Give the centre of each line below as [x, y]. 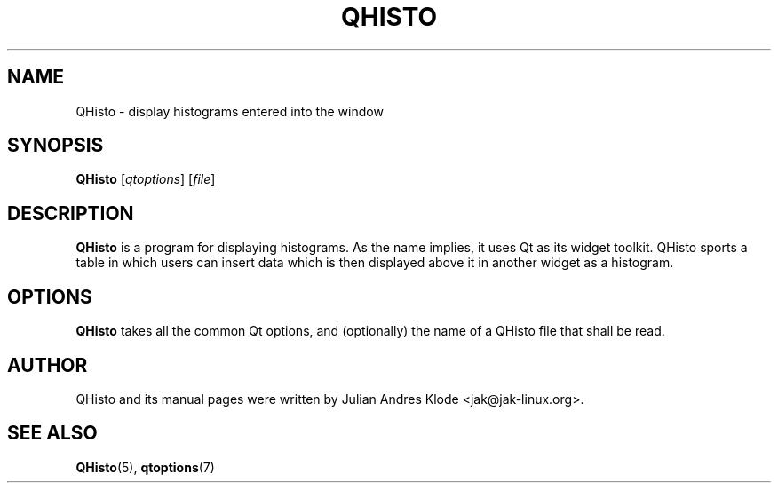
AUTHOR [48, 365]
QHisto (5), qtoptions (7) [145, 467]
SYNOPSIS [56, 146]
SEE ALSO [52, 433]
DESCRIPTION [71, 213]
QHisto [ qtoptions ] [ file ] [146, 179]
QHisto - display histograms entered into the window [230, 111]
